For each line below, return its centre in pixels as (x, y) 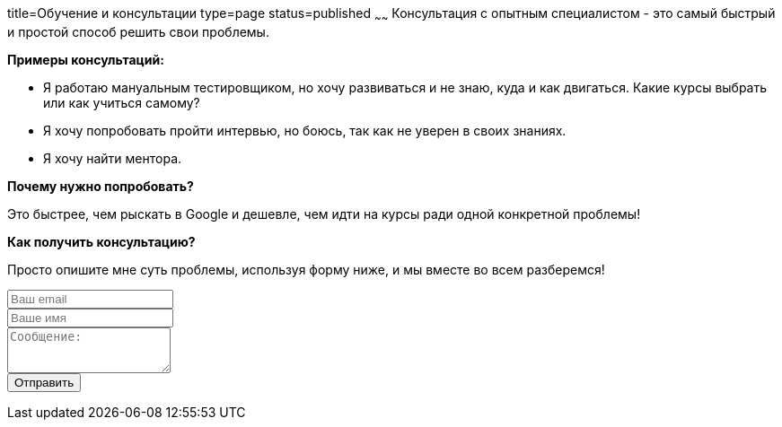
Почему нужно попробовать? (101, 186)
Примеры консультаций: (86, 59)
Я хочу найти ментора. (113, 158)
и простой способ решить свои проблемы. (138, 31)
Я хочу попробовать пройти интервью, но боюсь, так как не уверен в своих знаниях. (305, 130)
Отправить (44, 382)
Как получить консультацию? (101, 241)
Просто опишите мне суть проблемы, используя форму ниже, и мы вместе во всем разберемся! (306, 269)
